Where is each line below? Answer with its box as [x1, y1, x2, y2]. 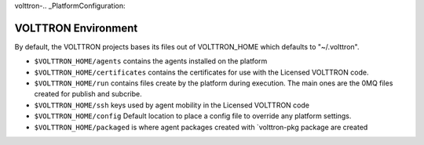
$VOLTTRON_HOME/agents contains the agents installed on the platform [34, 56, 268, 66]
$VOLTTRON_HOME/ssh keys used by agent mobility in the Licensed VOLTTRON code [34, 100, 310, 110]
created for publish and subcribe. [34, 89, 142, 99]
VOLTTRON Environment [14, 21, 138, 34]
